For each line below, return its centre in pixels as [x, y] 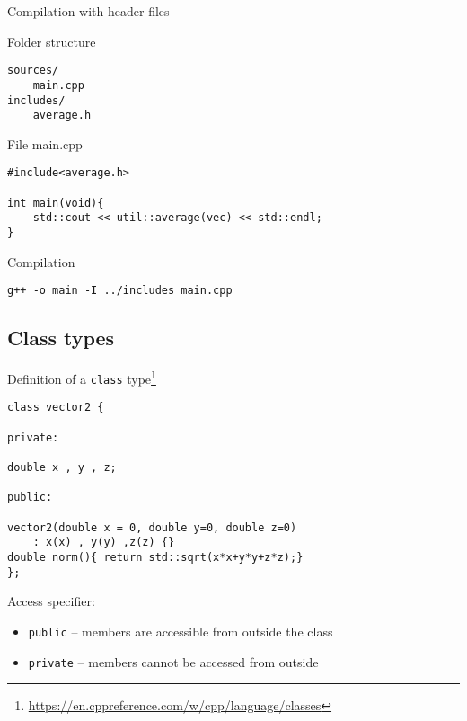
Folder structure [52, 41]
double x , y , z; [62, 468]
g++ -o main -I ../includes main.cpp [120, 291]
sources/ [33, 71]
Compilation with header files [88, 11]
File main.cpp [45, 143]
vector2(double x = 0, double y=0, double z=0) [152, 527]
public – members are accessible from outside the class [181, 631]
